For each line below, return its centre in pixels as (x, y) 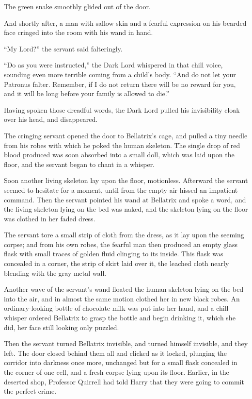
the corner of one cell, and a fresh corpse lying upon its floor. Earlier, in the (117, 372)
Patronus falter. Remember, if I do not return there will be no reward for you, (120, 84)
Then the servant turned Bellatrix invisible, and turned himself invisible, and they (126, 343)
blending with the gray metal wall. (55, 273)
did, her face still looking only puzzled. (62, 327)
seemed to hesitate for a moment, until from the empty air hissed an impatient (121, 190)
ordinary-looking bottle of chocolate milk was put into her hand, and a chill (116, 308)
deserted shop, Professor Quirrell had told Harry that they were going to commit (124, 381)
